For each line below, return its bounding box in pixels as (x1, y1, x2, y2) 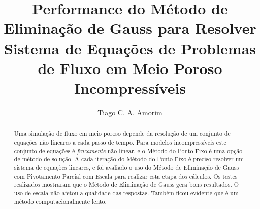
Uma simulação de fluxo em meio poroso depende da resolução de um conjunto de (14, 129, 231, 138)
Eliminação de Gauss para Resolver (4, 18, 256, 39)
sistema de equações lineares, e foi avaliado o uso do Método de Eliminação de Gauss (14, 163, 239, 171)
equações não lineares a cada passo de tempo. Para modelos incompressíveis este (14, 137, 226, 146)
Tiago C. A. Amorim (97, 107, 162, 117)
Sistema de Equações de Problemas (4, 38, 256, 58)
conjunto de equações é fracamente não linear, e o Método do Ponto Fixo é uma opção (14, 146, 243, 155)
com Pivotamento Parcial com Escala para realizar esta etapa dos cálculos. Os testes (14, 171, 238, 180)
